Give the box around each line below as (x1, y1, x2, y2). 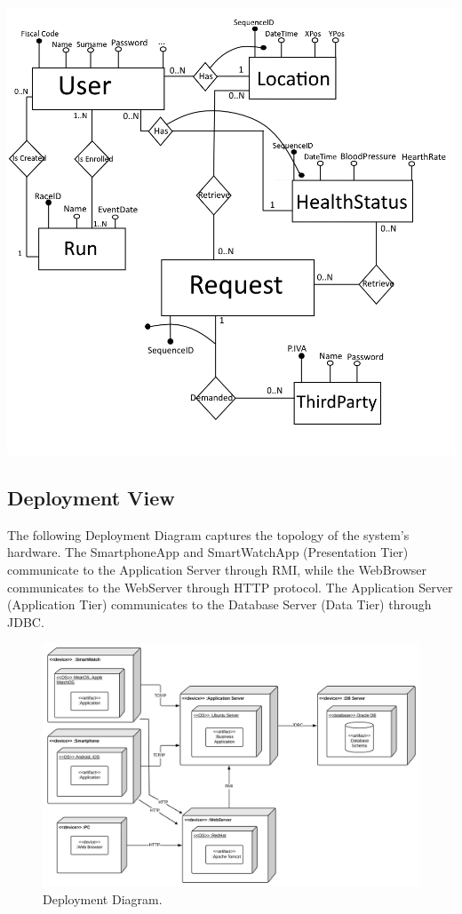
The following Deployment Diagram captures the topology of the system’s (7, 525, 410, 544)
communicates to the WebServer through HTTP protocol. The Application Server (7, 577, 453, 596)
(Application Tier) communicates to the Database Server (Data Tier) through (7, 595, 432, 614)
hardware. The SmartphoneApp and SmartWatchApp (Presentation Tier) (7, 543, 409, 561)
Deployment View (7, 483, 175, 511)
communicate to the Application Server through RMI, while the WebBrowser (7, 560, 426, 578)
